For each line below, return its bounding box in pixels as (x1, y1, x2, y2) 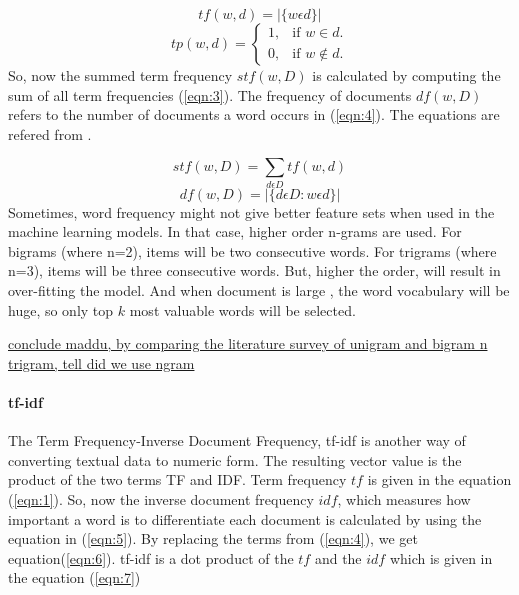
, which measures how (337, 489, 471, 510)
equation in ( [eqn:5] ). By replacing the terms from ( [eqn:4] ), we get (8, 528, 418, 549)
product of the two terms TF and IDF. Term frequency (8, 469, 347, 490)
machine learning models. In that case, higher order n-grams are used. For (8, 221, 462, 242)
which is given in (389, 547, 493, 568)
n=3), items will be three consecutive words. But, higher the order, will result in (8, 260, 501, 281)
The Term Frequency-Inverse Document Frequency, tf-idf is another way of (8, 430, 466, 451)
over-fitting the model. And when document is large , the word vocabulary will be (8, 280, 510, 301)
